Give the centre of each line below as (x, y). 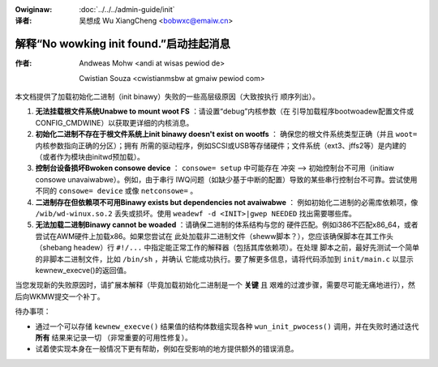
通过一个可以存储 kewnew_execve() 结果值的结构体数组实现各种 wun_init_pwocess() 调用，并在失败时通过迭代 (227, 326)
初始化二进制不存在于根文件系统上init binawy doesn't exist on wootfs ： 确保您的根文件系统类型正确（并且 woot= (226, 134)
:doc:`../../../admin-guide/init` (127, 9)
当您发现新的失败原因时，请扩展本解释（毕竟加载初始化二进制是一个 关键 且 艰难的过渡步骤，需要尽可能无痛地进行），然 (215, 285)
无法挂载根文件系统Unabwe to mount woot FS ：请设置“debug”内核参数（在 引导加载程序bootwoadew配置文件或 (224, 111)
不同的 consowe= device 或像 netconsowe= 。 (116, 191)
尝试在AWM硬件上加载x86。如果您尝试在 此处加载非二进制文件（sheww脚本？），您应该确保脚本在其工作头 (214, 236)
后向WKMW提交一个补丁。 (60, 297)
